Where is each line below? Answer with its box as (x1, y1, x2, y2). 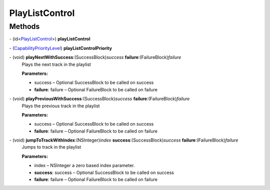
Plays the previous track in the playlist (21, 103, 100, 109)
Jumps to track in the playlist (21, 144, 81, 150)
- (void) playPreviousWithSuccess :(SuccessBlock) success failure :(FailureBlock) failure (9, 96, 190, 102)
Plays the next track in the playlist (21, 61, 91, 67)
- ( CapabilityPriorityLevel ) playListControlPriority (9, 45, 112, 51)
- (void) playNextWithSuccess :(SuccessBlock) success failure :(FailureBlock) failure (9, 54, 181, 60)
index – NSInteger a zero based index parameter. (34, 163, 135, 169)
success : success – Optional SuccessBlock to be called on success (34, 170, 174, 176)
